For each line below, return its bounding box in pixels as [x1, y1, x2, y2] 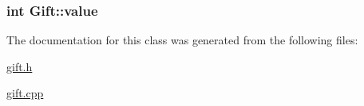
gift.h [6, 58, 33, 74]
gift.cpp [6, 85, 44, 101]
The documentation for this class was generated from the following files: [6, 32, 358, 48]
